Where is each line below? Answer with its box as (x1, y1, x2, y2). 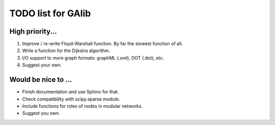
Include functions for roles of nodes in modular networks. (22, 103, 143, 109)
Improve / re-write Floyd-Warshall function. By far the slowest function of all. (22, 41, 183, 47)
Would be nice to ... (9, 76, 72, 84)
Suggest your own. (22, 62, 62, 68)
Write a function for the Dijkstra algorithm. (22, 47, 111, 54)
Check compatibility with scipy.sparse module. (22, 96, 120, 102)
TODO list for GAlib (9, 8, 91, 19)
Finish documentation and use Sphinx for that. (22, 89, 119, 95)
